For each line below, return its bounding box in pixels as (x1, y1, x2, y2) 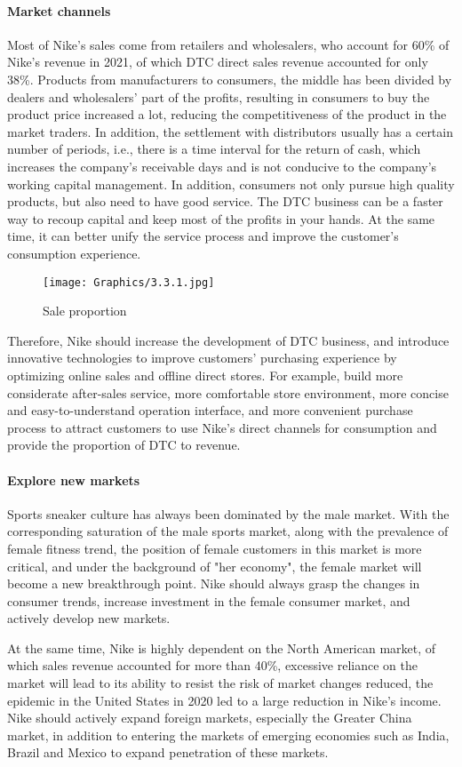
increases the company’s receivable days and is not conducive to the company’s (7, 156, 437, 175)
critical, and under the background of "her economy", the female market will (7, 556, 422, 575)
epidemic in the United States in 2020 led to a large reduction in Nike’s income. (7, 691, 442, 709)
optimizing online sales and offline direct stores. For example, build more (7, 365, 403, 384)
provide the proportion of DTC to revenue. (7, 435, 241, 454)
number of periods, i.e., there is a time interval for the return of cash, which (7, 140, 421, 158)
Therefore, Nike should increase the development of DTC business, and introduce (7, 331, 450, 349)
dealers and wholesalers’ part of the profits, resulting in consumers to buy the (7, 87, 430, 106)
